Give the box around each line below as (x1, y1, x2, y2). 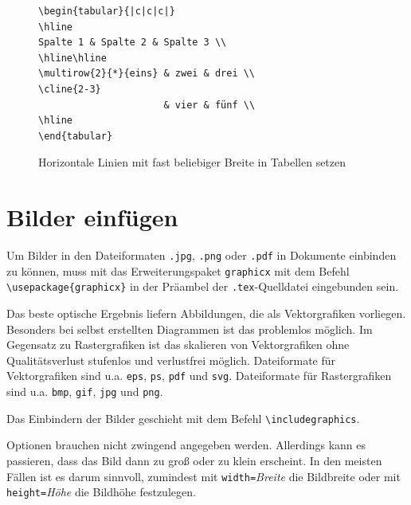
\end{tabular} (38, 130, 113, 142)
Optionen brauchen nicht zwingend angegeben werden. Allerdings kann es (6, 436, 366, 453)
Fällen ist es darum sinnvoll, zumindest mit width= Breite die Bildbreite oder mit (6, 468, 401, 484)
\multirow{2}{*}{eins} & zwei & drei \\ (38, 68, 256, 80)
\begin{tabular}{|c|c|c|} (38, 6, 175, 17)
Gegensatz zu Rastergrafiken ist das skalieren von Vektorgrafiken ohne (6, 336, 350, 353)
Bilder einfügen (6, 201, 178, 233)
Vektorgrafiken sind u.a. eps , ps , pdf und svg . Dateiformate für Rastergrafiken (6, 367, 392, 384)
